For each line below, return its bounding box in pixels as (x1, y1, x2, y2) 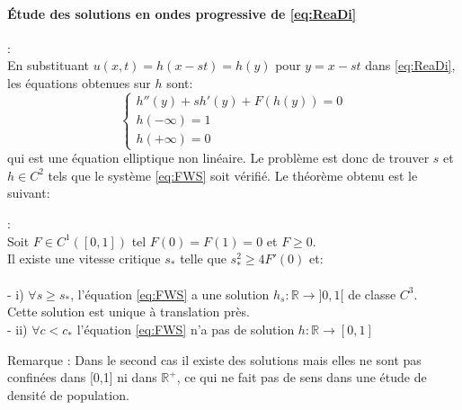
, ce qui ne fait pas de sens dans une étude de (176, 368, 427, 387)
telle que (180, 249, 227, 268)
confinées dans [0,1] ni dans (7, 368, 157, 387)
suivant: (7, 183, 50, 202)
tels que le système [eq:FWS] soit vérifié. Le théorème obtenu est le (48, 165, 418, 184)
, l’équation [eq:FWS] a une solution (70, 284, 270, 303)
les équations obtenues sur (7, 73, 151, 92)
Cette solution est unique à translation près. (7, 302, 250, 321)
